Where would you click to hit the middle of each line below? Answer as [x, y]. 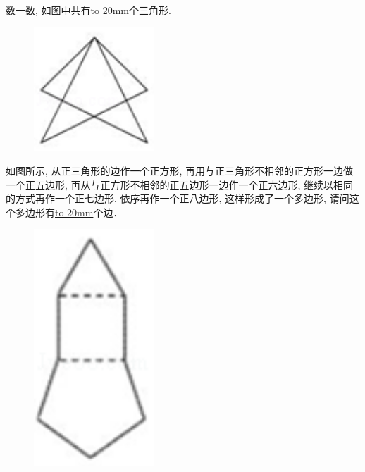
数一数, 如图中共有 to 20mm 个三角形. [88, 10]
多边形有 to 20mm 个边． [69, 212]
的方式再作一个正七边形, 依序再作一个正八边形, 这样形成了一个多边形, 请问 [178, 198]
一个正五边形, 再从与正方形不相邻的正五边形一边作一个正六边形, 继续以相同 [180, 184]
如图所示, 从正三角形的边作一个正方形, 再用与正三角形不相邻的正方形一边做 [180, 170]
